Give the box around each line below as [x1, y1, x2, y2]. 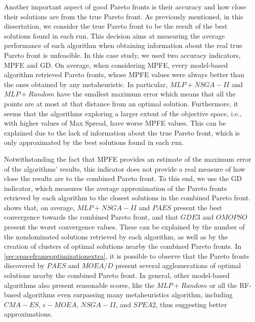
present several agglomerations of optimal [115, 260, 241, 271]
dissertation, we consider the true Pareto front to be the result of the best [4, 21, 228, 31]
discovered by [4, 260, 45, 271]
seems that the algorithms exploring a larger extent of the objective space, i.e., [4, 108, 242, 118]
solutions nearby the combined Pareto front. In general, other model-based [4, 270, 230, 280]
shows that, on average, [4, 202, 75, 212]
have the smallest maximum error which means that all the [56, 89, 236, 99]
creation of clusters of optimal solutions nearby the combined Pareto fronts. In [4, 241, 242, 251]
